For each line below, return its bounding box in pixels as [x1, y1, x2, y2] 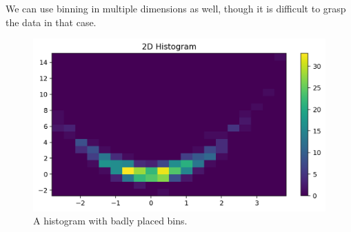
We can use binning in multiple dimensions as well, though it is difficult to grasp [6, 1, 346, 15]
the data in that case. [6, 14, 97, 29]
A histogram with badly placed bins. [33, 213, 188, 228]
